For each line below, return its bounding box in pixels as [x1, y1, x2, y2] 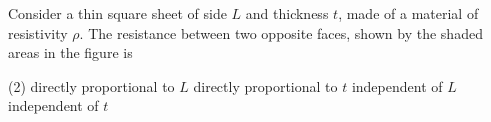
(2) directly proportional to [8, 75, 175, 96]
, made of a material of [338, 3, 479, 23]
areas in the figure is [8, 42, 133, 63]
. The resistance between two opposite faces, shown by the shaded [79, 22, 483, 43]
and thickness [245, 3, 329, 23]
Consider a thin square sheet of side [8, 3, 227, 23]
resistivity [8, 22, 68, 43]
